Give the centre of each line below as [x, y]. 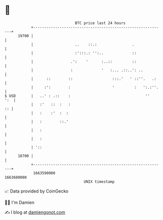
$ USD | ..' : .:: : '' [77, 96]
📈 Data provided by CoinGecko [37, 191]
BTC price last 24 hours [100, 23]
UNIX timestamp [99, 182]
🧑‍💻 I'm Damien [20, 202]
